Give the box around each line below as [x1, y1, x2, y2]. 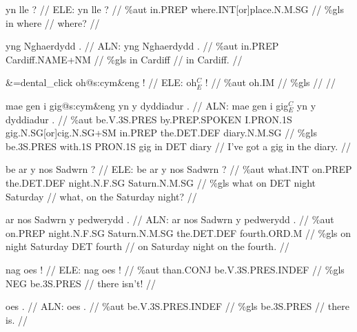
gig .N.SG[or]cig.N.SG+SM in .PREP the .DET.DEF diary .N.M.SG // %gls [6, 125, 317, 140]
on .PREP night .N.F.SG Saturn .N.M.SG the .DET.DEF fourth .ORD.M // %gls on [6, 225, 351, 240]
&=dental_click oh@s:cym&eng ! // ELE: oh [6, 75, 197, 90]
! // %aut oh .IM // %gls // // [205, 75, 336, 90]
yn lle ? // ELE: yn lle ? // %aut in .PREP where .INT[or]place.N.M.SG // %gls [6, 2, 344, 16]
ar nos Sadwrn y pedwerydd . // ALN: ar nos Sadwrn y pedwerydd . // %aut [6, 212, 334, 227]
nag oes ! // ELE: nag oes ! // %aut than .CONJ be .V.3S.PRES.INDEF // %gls [6, 262, 345, 276]
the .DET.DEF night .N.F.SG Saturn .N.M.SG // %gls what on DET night [6, 175, 316, 189]
